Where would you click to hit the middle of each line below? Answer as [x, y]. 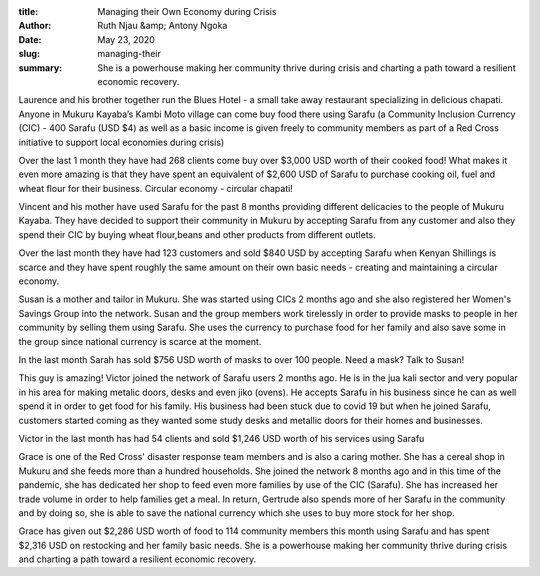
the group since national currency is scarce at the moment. [140, 341]
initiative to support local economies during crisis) [121, 142]
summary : [40, 67]
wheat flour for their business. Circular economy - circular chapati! [156, 188]
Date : [30, 39]
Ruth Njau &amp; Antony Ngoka [162, 26]
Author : [35, 26]
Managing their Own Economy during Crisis [187, 11]
